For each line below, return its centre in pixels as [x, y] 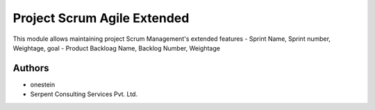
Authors [31, 68]
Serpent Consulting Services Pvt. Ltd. [84, 94]
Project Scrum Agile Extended [101, 18]
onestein [43, 84]
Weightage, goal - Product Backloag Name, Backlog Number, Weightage [116, 48]
